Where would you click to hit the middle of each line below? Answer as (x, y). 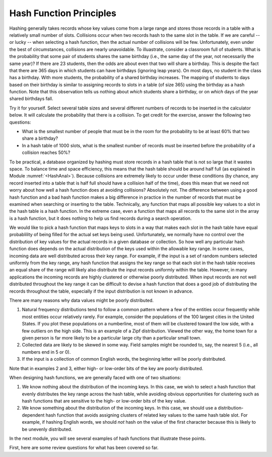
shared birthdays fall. (31, 99)
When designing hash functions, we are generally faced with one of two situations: (95, 377)
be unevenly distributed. (47, 429)
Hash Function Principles (63, 13)
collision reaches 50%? (46, 153)
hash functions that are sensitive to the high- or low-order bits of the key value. (104, 401)
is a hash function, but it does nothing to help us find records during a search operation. (100, 218)
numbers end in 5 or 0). (46, 352)
